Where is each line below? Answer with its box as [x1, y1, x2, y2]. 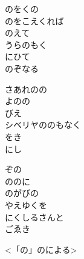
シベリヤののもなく [5, 118, 81, 131]
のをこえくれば [5, 14, 64, 27]
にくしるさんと [5, 210, 64, 223]
